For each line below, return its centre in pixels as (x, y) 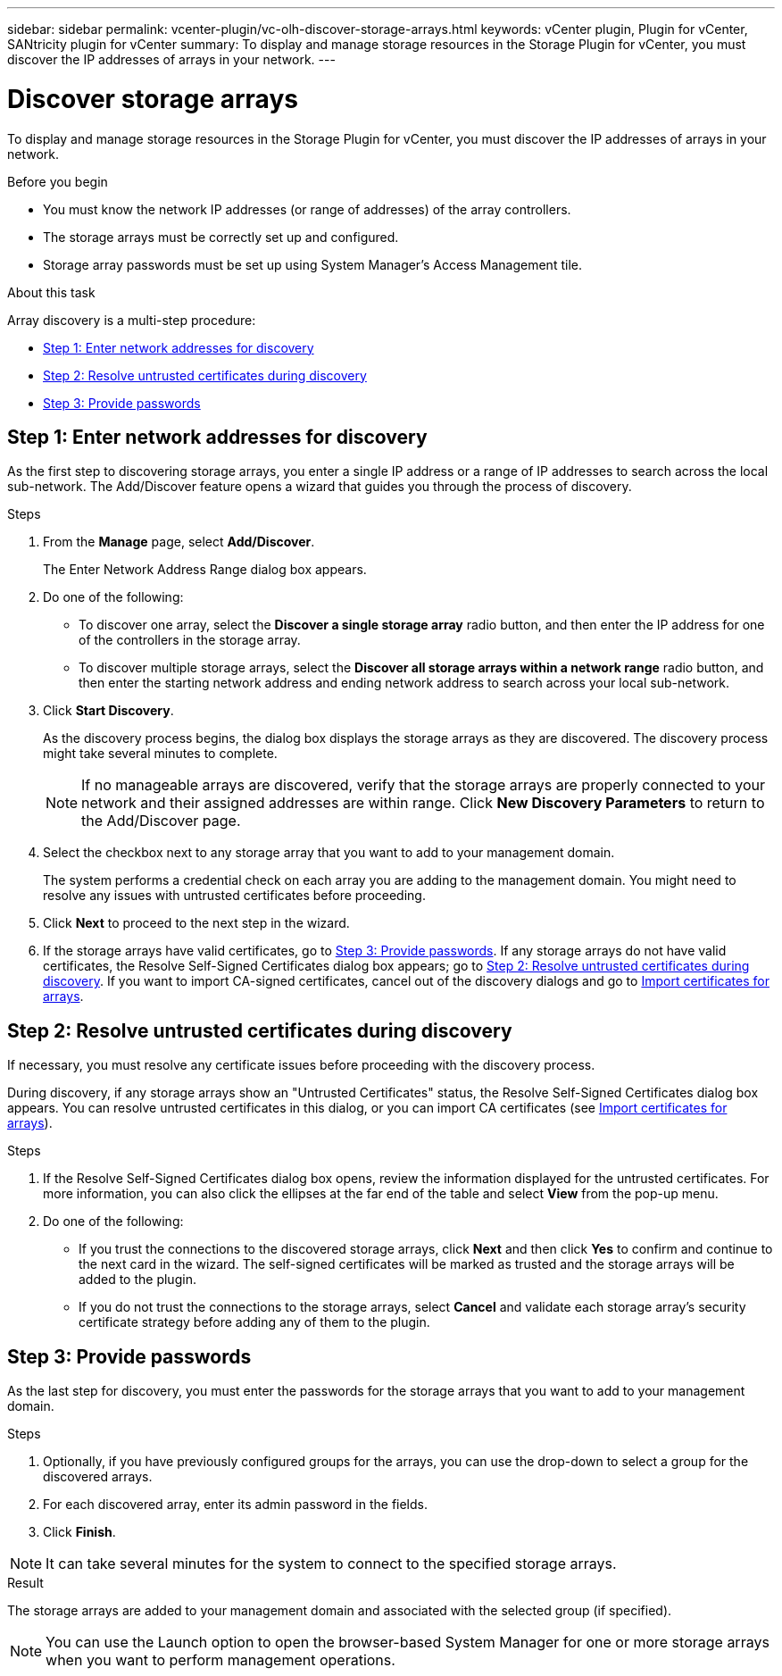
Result (25, 1583)
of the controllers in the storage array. (190, 640)
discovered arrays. (98, 1477)
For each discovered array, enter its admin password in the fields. (236, 1505)
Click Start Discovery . (108, 711)
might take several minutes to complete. (160, 754)
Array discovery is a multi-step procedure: (132, 320)
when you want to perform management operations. (220, 1660)
